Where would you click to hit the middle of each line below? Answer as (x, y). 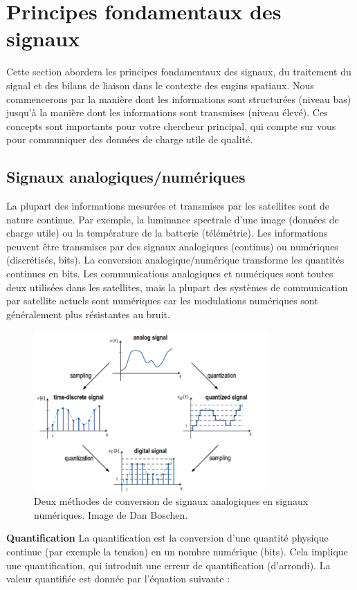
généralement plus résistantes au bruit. (88, 314)
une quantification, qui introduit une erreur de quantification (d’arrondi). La (168, 565)
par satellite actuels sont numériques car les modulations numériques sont (162, 301)
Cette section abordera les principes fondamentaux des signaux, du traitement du (179, 72)
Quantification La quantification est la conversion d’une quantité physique (167, 538)
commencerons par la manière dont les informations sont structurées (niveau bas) (179, 99)
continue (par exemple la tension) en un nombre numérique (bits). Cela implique (177, 551)
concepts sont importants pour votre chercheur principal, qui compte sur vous (171, 126)
